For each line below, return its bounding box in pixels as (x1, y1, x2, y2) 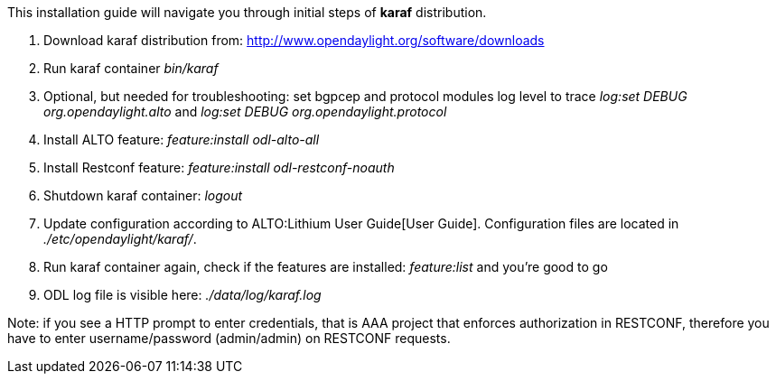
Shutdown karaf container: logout (43, 188, 243, 203)
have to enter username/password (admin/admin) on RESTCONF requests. (7, 330, 451, 346)
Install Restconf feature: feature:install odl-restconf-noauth (43, 160, 395, 175)
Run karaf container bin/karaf (43, 60, 219, 76)
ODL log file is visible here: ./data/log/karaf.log (43, 287, 322, 302)
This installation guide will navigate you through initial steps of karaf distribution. (7, 5, 487, 20)
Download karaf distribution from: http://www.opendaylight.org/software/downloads (43, 33, 545, 48)
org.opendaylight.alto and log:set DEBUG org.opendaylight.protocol (43, 104, 447, 119)
